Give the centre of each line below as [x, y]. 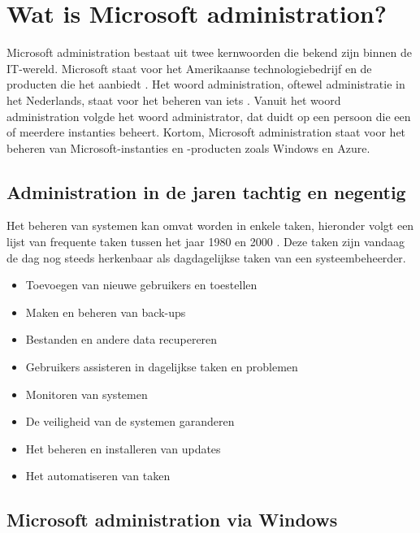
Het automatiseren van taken [98, 476]
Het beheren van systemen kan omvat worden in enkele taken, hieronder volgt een [210, 225]
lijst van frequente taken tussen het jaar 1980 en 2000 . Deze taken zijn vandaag [206, 242]
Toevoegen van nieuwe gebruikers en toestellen [141, 285]
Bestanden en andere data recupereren [121, 339]
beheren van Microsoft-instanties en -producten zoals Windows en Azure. [188, 147]
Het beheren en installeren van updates [123, 448]
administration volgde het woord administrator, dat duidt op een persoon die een [209, 116]
